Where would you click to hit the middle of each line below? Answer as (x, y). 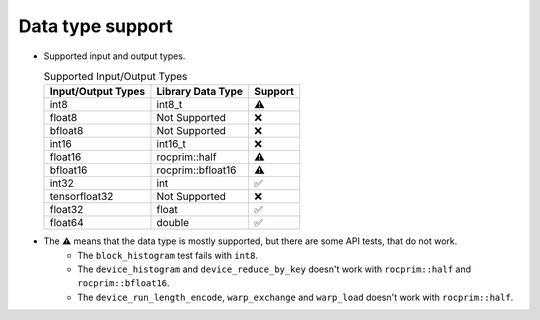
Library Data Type (200, 92)
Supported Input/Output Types (115, 77)
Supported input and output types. (114, 56)
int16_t (171, 144)
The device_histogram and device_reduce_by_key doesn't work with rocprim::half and (274, 269)
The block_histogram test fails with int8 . (168, 255)
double (173, 223)
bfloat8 (66, 131)
